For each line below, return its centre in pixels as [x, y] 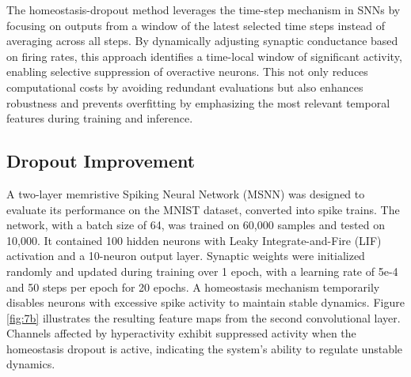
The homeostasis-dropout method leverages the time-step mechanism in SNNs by [204, 9]
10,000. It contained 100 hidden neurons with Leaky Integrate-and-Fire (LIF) [194, 240]
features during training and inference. [100, 118]
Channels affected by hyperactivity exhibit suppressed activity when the [181, 333]
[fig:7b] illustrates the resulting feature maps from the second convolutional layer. [204, 317]
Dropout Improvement [101, 161]
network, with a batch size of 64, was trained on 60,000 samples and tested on [196, 225]
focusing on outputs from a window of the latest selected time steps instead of [196, 25]
